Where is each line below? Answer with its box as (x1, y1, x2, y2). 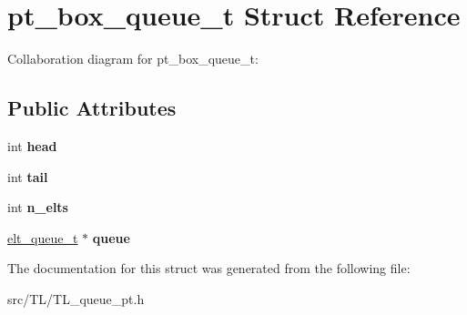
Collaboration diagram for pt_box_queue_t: (7, 49, 259, 68)
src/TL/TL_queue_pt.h (7, 289, 145, 308)
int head (7, 136, 57, 155)
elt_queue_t (7, 228, 78, 247)
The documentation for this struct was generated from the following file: (7, 259, 411, 278)
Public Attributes (7, 94, 177, 122)
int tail (7, 167, 48, 186)
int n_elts (7, 198, 68, 217)
